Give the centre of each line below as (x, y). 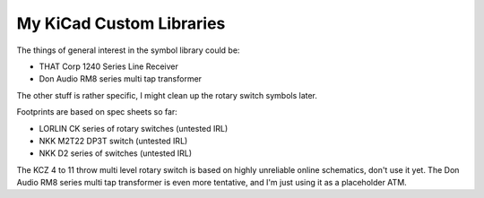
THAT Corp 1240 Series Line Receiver (108, 66)
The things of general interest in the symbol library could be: (128, 50)
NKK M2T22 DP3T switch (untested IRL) (113, 141)
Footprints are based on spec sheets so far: (97, 112)
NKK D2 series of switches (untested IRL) (116, 153)
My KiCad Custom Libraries (121, 23)
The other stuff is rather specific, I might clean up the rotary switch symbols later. (167, 95)
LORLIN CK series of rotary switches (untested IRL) (134, 128)
